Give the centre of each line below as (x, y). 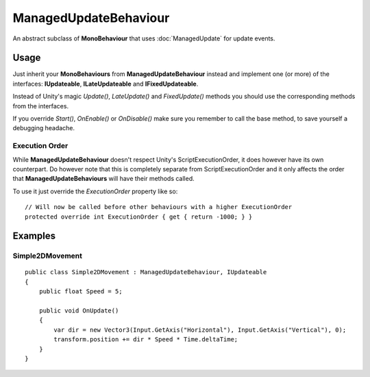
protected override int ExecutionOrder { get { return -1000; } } (139, 217)
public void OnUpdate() (79, 311)
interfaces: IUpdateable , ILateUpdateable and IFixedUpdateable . (106, 84)
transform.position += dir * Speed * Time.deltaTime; (146, 340)
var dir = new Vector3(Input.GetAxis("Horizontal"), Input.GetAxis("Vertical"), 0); (200, 330)
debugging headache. (44, 128)
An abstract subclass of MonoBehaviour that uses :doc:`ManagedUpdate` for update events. (144, 38)
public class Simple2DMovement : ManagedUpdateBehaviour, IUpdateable (146, 272)
